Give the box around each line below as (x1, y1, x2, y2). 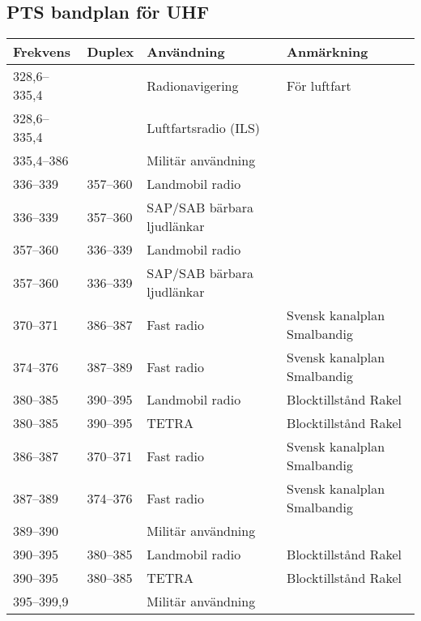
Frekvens (13, 42, 70, 62)
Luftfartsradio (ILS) (147, 118, 261, 137)
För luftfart (287, 75, 351, 95)
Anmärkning (287, 42, 368, 62)
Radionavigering (147, 75, 239, 95)
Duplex (87, 42, 134, 62)
